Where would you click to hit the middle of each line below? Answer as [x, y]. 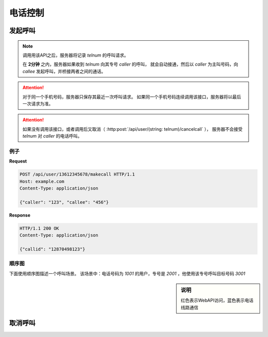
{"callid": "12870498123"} [52, 249]
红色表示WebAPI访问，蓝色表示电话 [217, 300]
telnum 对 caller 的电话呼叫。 [52, 136]
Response [20, 215]
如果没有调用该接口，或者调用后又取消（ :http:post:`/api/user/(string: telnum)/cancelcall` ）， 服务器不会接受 [133, 129]
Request [18, 161]
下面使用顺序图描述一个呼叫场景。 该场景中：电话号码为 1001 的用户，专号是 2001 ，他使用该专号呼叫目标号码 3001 [127, 273]
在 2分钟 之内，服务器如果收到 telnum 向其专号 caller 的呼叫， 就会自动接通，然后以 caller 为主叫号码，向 [130, 64]
